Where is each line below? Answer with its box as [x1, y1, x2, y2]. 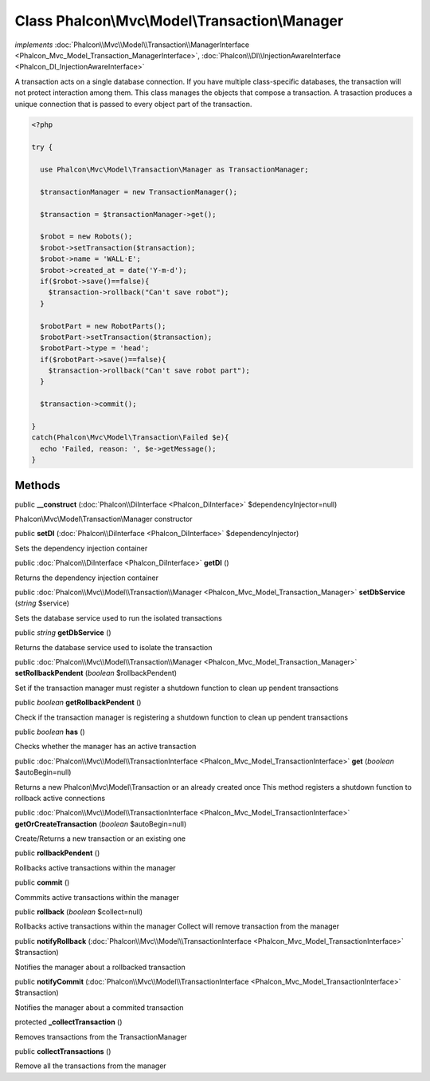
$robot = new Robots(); [40, 232, 133, 241]
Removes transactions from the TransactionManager [14, 1032, 187, 1041]
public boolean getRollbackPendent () [14, 698, 142, 708]
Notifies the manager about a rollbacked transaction [14, 962, 186, 972]
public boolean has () [14, 727, 85, 736]
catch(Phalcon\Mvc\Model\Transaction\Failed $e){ [31, 433, 229, 442]
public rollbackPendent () [14, 848, 100, 858]
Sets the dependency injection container [14, 543, 148, 553]
